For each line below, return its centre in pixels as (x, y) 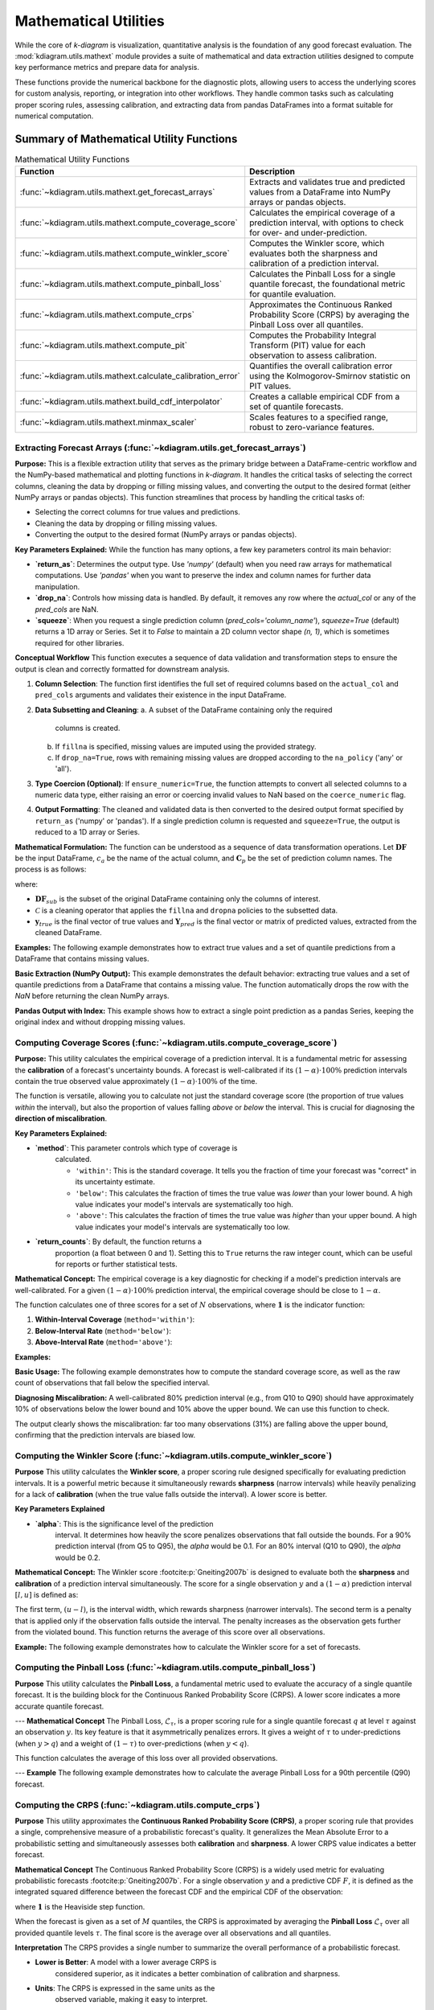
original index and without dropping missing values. (100, 1022)
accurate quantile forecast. (59, 1706)
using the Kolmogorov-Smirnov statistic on (330, 376)
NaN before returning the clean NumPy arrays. (92, 996)
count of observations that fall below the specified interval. (113, 1383)
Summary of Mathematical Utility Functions (126, 139)
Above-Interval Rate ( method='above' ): (104, 1342)
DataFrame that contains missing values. (82, 959)
